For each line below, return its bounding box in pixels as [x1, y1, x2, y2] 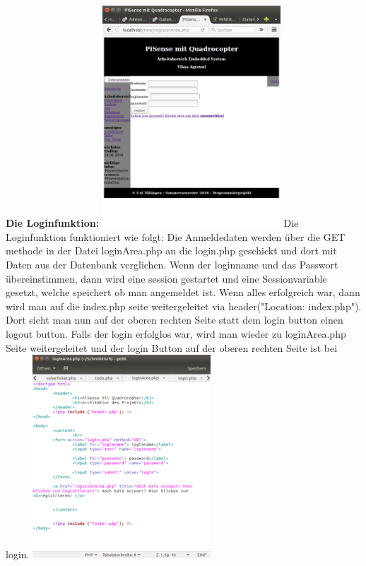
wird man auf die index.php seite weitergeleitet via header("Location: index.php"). [6, 298, 362, 313]
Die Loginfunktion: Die [6, 216, 299, 230]
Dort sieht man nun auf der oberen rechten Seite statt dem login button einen [6, 312, 343, 327]
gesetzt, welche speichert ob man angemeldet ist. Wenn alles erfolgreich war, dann [6, 285, 360, 300]
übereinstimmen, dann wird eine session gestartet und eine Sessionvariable [6, 271, 327, 285]
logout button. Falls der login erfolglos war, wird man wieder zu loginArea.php [6, 326, 346, 341]
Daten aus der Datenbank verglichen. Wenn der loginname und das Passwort [6, 257, 338, 272]
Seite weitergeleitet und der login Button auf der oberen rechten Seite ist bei [6, 340, 338, 355]
